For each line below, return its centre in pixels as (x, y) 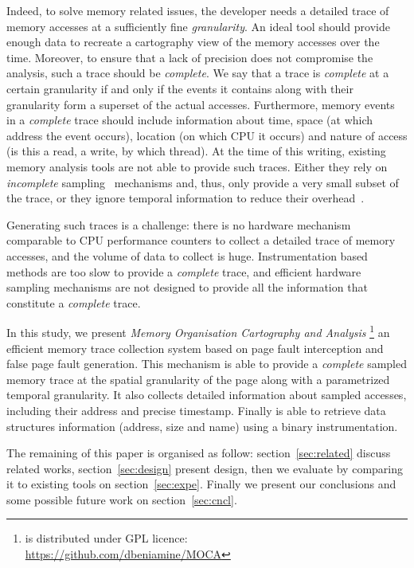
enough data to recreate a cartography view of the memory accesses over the (193, 42)
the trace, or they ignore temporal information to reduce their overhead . (186, 198)
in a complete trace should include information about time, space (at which (190, 120)
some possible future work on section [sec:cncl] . (122, 499)
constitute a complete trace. (74, 302)
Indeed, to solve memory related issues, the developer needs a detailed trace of (198, 10)
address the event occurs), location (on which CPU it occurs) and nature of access (207, 135)
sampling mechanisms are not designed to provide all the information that (187, 287)
